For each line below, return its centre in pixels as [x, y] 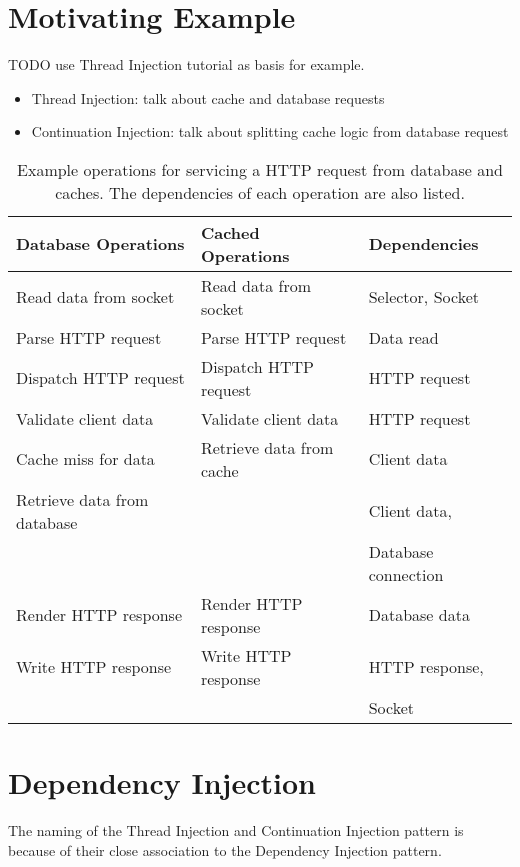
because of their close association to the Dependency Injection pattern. [225, 849]
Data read [403, 337]
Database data [419, 615]
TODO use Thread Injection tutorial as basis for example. [186, 64]
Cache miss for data [85, 459]
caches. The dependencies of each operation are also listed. [260, 192]
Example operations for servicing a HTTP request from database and [260, 169]
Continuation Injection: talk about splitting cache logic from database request [270, 131]
